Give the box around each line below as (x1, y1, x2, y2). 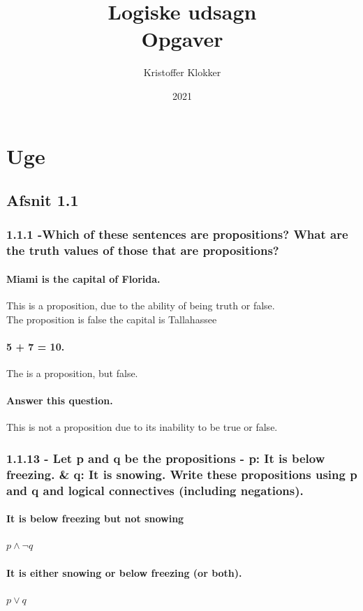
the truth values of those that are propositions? (6, 242, 279, 259)
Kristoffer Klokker (143, 65, 221, 80)
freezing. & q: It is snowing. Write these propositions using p (6, 465, 357, 483)
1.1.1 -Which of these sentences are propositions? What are (6, 226, 348, 243)
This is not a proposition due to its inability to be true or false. (6, 420, 278, 434)
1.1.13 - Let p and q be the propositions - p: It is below (6, 449, 325, 466)
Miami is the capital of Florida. (6, 271, 161, 286)
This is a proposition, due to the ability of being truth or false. (6, 298, 275, 313)
